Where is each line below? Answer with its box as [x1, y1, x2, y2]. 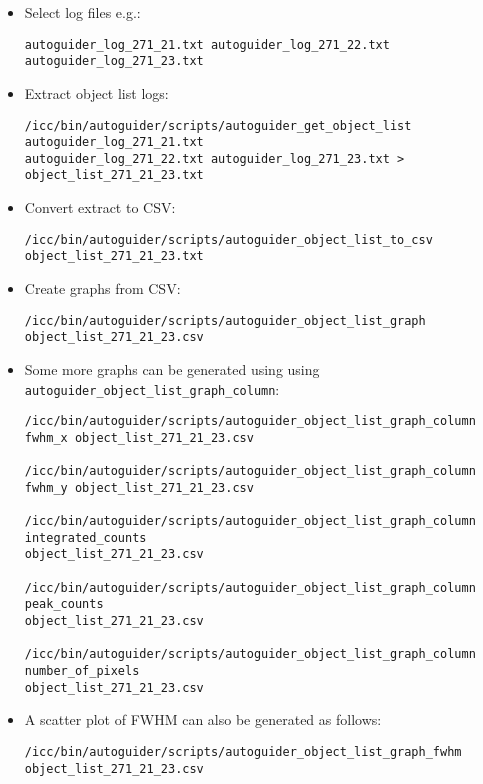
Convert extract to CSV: [24, 197, 176, 218]
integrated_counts [24, 530, 147, 545]
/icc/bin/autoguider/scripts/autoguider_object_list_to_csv [24, 232, 433, 247]
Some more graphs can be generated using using [24, 358, 320, 379]
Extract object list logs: [24, 82, 169, 103]
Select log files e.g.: [24, 2, 141, 22]
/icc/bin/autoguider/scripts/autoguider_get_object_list [24, 118, 412, 133]
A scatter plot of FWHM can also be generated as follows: [24, 709, 382, 730]
